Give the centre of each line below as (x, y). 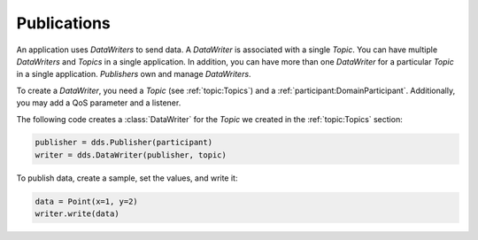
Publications (63, 23)
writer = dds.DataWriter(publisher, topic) (131, 155)
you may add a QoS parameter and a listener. (99, 103)
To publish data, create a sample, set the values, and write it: (127, 178)
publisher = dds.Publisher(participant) (123, 143)
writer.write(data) (77, 214)
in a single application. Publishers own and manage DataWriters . (134, 74)
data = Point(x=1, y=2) (87, 201)
